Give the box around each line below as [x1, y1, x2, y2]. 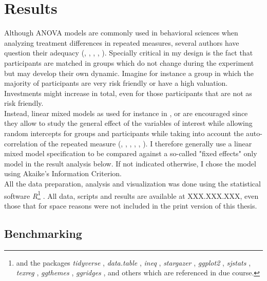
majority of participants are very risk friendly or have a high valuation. [4, 78, 228, 88]
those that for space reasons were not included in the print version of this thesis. [4, 200, 257, 211]
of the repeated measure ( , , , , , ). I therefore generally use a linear [40, 138, 252, 148]
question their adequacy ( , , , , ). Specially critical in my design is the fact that [4, 47, 253, 58]
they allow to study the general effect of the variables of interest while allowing [4, 118, 253, 128]
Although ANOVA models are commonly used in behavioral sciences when [4, 27, 238, 38]
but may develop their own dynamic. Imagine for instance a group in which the [4, 67, 254, 78]
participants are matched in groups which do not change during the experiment [4, 57, 254, 68]
